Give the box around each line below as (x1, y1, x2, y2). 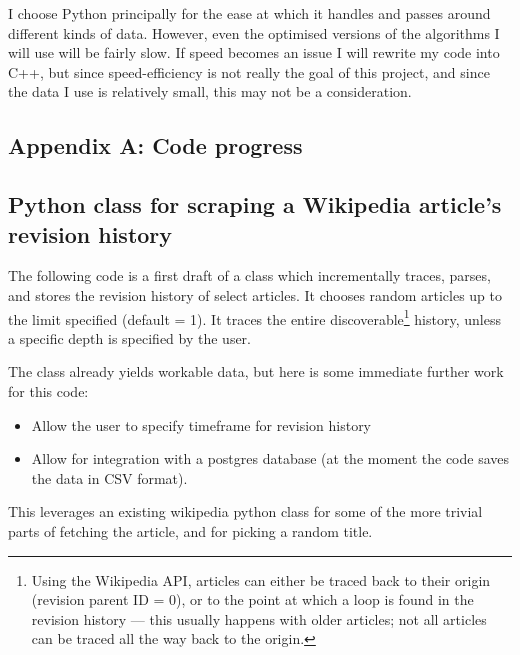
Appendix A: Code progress (8, 130, 303, 161)
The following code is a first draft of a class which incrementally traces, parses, (8, 265, 491, 286)
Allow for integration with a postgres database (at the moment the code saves (31, 448, 510, 469)
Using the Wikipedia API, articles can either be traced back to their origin (31, 569, 491, 590)
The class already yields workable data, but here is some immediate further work (8, 361, 504, 382)
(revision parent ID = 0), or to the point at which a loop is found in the (31, 589, 474, 610)
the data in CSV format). (31, 467, 188, 488)
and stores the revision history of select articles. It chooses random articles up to (8, 284, 502, 305)
